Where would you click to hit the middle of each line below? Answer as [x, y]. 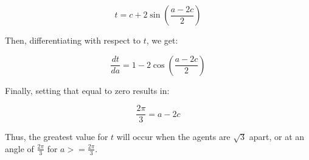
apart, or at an [277, 137]
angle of [19, 148]
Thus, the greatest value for [57, 137]
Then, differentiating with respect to [73, 40]
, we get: [162, 40]
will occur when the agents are [173, 137]
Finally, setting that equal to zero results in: [87, 90]
